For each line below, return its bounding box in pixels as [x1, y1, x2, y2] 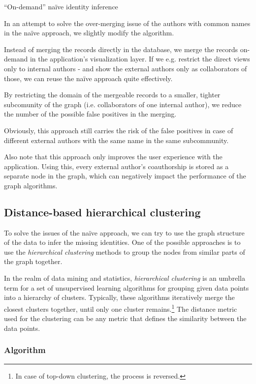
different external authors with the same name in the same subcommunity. [4, 135, 229, 145]
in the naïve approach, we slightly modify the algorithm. [4, 28, 174, 38]
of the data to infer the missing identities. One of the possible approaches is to [4, 237, 241, 247]
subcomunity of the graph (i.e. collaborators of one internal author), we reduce [4, 99, 242, 109]
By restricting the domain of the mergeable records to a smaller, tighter [4, 89, 221, 100]
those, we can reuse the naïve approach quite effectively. [4, 73, 173, 83]
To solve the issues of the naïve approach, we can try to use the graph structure [4, 227, 245, 237]
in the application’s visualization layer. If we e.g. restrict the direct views [30, 54, 250, 64]
